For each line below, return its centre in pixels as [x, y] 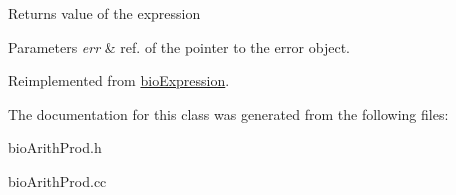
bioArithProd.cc [57, 180]
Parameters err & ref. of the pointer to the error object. [179, 46]
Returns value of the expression [104, 13]
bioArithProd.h [55, 147]
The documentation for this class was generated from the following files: [228, 113]
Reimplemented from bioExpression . [119, 80]
